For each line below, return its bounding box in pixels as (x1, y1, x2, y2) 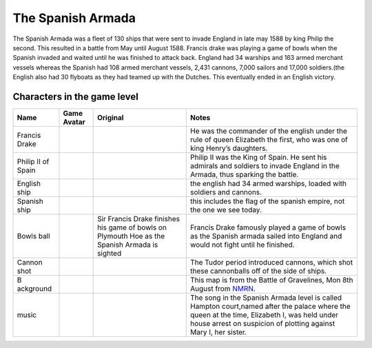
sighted (96, 249, 122, 258)
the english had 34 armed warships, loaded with (189, 179, 347, 189)
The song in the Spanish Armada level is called (189, 293, 342, 303)
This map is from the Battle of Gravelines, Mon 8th (189, 276, 354, 285)
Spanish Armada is (96, 240, 158, 249)
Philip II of (17, 157, 50, 167)
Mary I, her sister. (189, 327, 247, 337)
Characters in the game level (12, 90, 139, 103)
